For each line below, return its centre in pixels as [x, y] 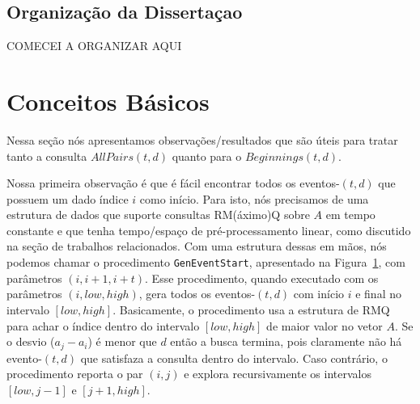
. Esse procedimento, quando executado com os [262, 278]
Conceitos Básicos [108, 101]
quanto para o [207, 156]
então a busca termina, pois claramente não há [286, 341]
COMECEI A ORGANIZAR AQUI [94, 46]
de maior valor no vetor [325, 325]
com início [319, 294]
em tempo [350, 215]
